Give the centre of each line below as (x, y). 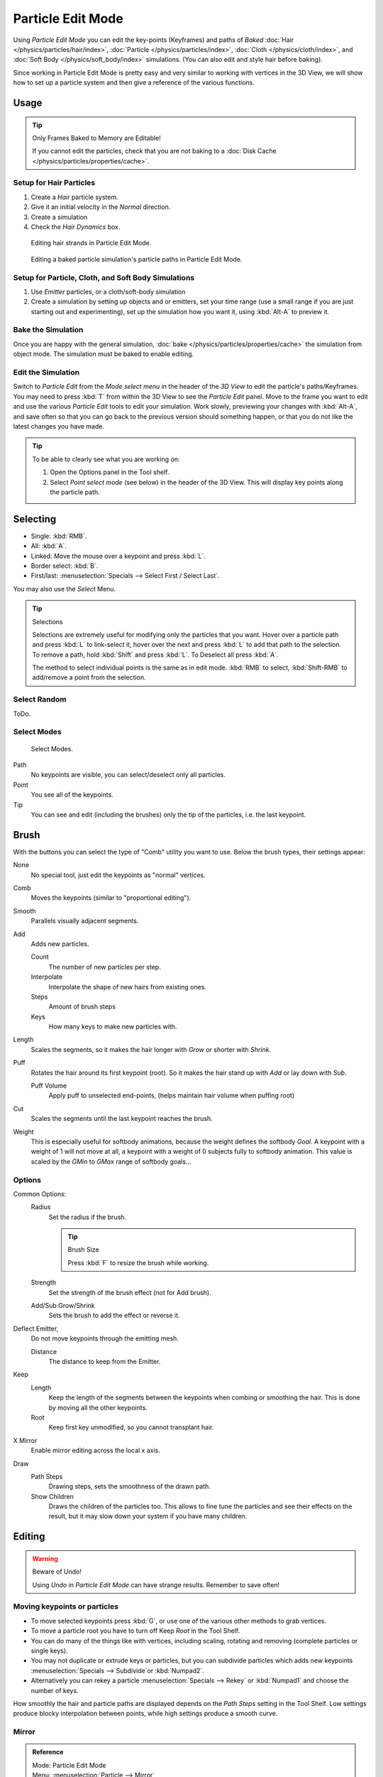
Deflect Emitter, (36, 1328)
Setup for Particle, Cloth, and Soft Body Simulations (104, 277)
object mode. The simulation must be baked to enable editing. (104, 354)
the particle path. (75, 492)
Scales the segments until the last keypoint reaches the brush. (122, 1119)
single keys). (49, 1650)
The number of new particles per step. (105, 967)
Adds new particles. (60, 944)
